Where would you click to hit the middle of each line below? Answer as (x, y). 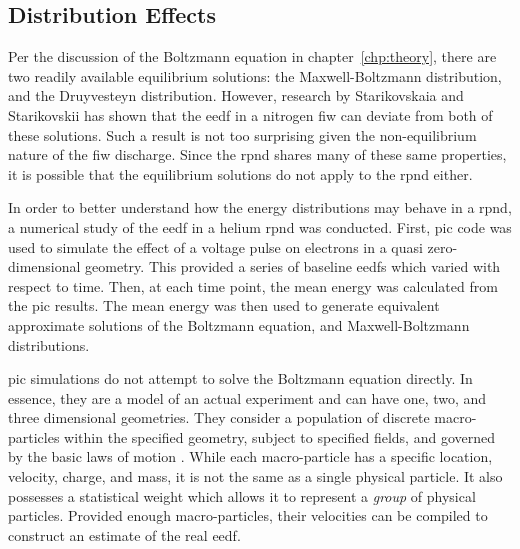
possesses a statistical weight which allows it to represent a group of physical (242, 495)
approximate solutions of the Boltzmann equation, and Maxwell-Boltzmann (239, 324)
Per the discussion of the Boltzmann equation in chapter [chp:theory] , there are (252, 56)
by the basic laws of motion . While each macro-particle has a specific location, (250, 456)
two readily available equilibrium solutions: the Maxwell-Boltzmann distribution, (255, 75)
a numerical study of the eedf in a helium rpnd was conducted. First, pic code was (260, 226)
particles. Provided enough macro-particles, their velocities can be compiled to (248, 515)
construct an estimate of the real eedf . (124, 534)
